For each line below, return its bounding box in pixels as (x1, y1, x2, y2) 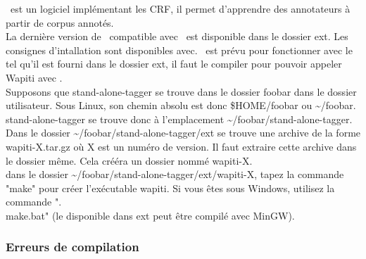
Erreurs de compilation (6, 238, 139, 255)
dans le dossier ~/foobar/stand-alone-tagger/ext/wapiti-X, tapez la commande (6, 167, 344, 182)
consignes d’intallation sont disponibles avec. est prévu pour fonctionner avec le (6, 42, 353, 57)
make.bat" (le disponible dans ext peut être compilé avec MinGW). (6, 208, 295, 222)
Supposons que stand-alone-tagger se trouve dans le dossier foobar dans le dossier (6, 84, 357, 99)
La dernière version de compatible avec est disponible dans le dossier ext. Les (6, 29, 348, 44)
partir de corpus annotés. (6, 15, 114, 30)
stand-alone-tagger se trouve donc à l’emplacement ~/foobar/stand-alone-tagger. (6, 111, 353, 126)
